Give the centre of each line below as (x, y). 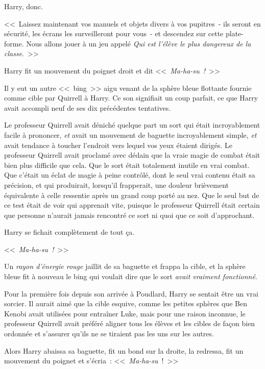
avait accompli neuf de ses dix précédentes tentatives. (88, 107)
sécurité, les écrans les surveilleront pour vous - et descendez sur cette (114, 33)
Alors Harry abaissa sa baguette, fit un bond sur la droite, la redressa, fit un (124, 350)
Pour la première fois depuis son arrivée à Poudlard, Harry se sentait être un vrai (131, 293)
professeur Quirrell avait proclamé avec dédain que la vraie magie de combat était (132, 155)
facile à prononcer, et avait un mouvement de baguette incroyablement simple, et (130, 134)
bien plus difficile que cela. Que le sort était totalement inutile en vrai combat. (127, 165)
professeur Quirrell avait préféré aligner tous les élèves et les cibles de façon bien (130, 323)
